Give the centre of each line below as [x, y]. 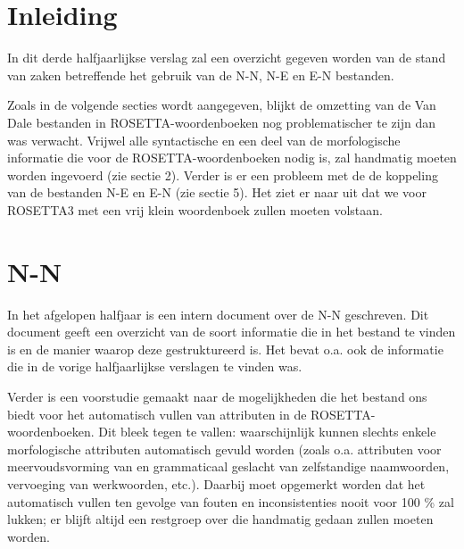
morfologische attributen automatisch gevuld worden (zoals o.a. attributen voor [224, 449]
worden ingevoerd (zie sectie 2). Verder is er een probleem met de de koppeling [223, 175]
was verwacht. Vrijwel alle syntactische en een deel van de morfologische [204, 140]
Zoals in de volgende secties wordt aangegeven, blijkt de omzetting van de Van [222, 105]
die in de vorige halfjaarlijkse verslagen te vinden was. [155, 366]
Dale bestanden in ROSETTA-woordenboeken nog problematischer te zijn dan [221, 122]
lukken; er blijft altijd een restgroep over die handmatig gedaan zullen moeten [220, 519]
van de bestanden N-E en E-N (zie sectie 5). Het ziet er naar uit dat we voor [217, 192]
